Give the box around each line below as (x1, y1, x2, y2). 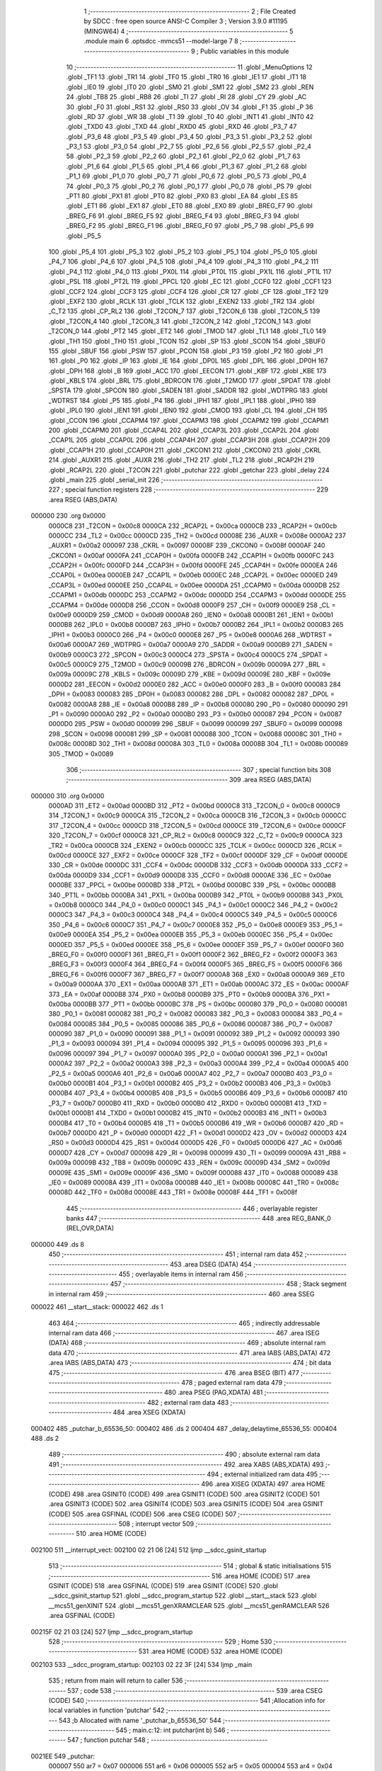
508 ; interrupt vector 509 (118, 1520, 195, 1528)
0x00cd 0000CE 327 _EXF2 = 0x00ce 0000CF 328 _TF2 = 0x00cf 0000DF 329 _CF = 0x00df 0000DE (48, 851, 348, 860)
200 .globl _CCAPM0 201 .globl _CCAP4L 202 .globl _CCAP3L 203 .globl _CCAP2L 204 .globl (48, 426, 319, 435)
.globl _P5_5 (66, 231, 102, 240)
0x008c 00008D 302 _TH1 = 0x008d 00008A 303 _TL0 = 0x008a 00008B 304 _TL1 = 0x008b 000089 (48, 740, 348, 748)
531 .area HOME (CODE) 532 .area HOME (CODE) (138, 1647, 283, 1656)
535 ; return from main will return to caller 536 (48, 1676, 183, 1685)
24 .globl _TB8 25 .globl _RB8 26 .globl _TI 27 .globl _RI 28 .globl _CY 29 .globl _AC (66, 93, 307, 101)
